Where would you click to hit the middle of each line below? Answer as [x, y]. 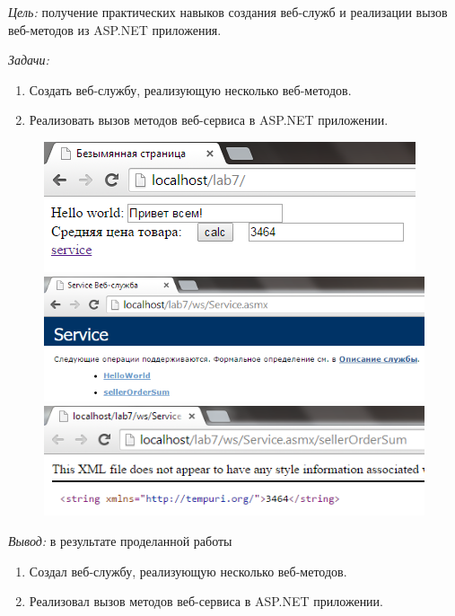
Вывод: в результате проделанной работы [120, 541]
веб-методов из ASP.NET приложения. [115, 29]
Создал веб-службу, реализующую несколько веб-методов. [188, 571]
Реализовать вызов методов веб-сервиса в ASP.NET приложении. [209, 120]
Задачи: [29, 60]
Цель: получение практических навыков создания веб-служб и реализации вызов [228, 12]
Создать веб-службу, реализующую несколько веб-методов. [190, 89]
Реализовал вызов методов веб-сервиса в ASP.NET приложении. [206, 601]
